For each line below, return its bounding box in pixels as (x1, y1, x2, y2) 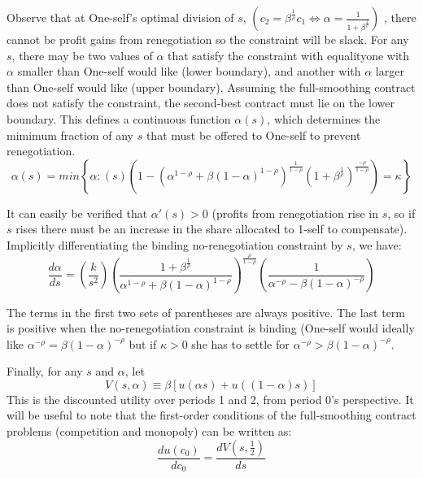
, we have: (351, 236, 402, 253)
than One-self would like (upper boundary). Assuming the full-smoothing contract (7, 78, 416, 95)
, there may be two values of (11, 46, 153, 63)
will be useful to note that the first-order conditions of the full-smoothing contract (7, 406, 416, 424)
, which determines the (267, 110, 381, 127)
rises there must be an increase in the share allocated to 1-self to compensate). (15, 220, 408, 237)
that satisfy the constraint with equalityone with (168, 46, 410, 63)
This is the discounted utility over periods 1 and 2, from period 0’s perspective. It (7, 390, 414, 407)
